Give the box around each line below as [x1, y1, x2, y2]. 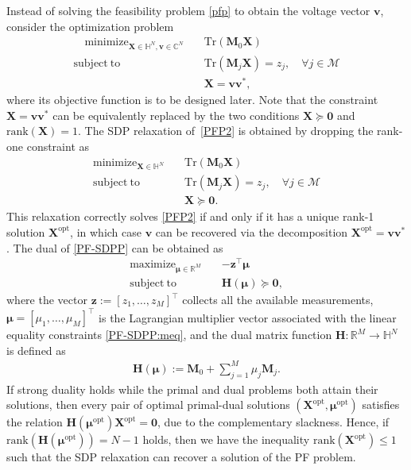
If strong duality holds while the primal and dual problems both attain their [6, 380, 378, 397]
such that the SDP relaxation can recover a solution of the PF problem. [6, 449, 356, 465]
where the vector [6, 291, 87, 307]
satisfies [362, 396, 400, 413]
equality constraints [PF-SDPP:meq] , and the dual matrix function [6, 326, 332, 343]
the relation [6, 414, 63, 430]
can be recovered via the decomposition [155, 223, 348, 240]
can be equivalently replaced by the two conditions [52, 106, 300, 123]
